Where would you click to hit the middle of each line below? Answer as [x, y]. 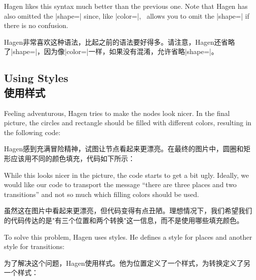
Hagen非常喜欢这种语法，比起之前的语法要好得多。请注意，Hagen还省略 [119, 42]
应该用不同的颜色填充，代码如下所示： [73, 158]
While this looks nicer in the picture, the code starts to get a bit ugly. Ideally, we [127, 175]
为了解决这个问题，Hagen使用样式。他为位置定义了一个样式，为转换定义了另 [127, 263]
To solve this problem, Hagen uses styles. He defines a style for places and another [128, 237]
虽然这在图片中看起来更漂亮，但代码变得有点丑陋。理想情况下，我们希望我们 [128, 210]
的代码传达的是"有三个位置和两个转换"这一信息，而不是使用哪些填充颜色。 [124, 220]
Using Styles [36, 78]
